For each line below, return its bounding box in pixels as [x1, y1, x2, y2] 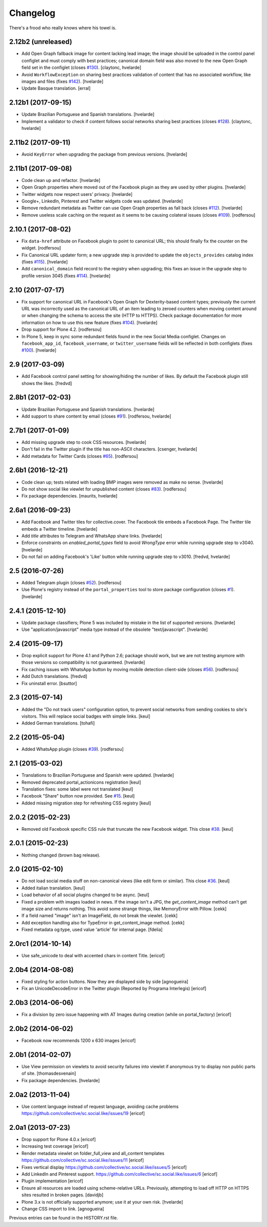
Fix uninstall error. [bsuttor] [21, 680, 77, 686]
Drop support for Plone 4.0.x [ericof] [21, 1136, 96, 1143]
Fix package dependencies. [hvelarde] [21, 1077, 100, 1083]
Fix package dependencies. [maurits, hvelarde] [21, 493, 118, 499]
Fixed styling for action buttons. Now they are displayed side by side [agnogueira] [21, 979, 188, 984]
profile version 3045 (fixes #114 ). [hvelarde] [21, 273, 111, 279]
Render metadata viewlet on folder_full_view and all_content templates [21, 1150, 165, 1156]
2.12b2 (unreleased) [9, 38, 73, 46]
